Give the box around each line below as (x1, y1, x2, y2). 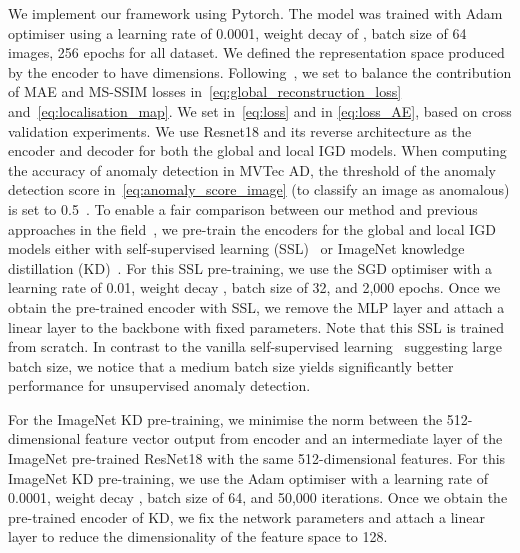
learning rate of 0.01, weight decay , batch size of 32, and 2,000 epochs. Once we (8, 277, 501, 298)
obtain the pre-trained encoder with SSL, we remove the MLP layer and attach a (8, 296, 505, 317)
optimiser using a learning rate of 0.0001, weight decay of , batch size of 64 (8, 22, 467, 43)
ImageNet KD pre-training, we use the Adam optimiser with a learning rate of (8, 467, 489, 488)
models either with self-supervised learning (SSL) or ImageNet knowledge (8, 238, 465, 259)
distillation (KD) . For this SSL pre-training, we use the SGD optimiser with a (8, 257, 492, 278)
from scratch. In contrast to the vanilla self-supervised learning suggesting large (8, 336, 502, 357)
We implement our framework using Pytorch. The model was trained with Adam (8, 3, 503, 23)
